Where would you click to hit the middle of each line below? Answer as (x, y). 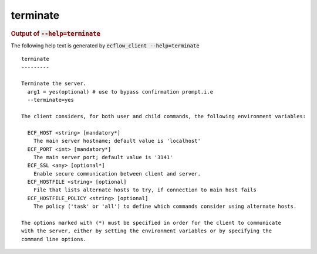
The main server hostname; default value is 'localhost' (117, 141)
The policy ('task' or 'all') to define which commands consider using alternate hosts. (165, 207)
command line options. (54, 239)
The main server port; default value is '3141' (103, 157)
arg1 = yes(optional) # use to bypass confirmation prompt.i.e (120, 92)
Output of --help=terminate (56, 33)
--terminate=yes (51, 100)
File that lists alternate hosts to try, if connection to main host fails (145, 190)
